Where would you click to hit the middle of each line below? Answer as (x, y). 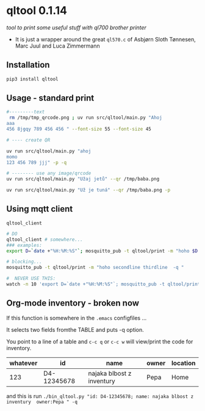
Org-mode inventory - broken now (73, 303)
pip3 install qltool (33, 79)
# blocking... (24, 262)
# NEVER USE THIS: (31, 279)
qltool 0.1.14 (37, 11)
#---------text (26, 112)
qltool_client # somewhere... (45, 239)
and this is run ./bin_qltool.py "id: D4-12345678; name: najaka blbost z (100, 396)
